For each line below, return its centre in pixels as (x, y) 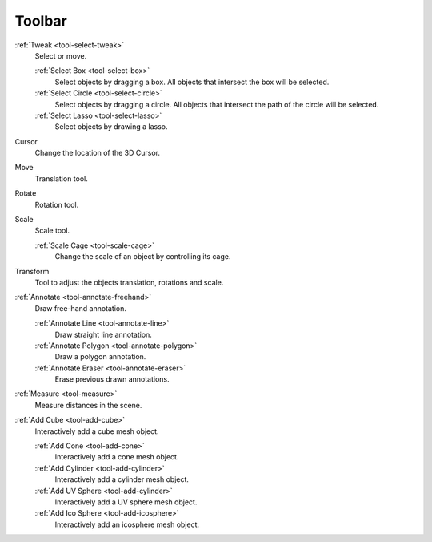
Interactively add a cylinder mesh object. (122, 479)
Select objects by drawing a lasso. (111, 127)
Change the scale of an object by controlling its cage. (143, 257)
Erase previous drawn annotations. (112, 379)
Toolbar (41, 21)
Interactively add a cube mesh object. (97, 431)
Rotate (26, 193)
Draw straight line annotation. (103, 334)
